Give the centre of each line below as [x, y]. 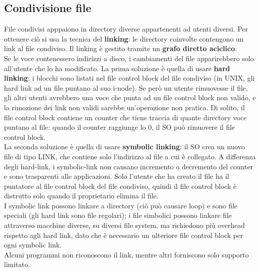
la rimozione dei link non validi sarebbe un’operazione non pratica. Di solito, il [124, 107]
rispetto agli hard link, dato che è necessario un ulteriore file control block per [124, 235]
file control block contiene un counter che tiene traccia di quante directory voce [125, 117]
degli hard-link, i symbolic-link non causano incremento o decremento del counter [129, 166]
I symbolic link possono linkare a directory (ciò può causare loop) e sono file [121, 205]
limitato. [17, 264]
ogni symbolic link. [33, 245]
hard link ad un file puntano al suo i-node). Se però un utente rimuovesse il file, [126, 87]
